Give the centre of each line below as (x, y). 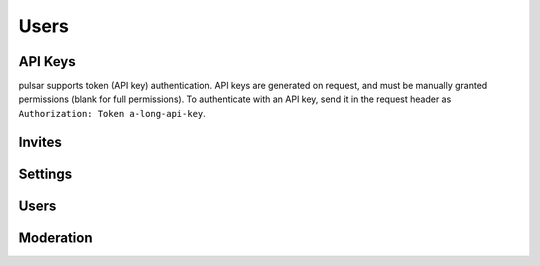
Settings (45, 173)
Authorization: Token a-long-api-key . (112, 113)
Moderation (55, 237)
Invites (40, 141)
